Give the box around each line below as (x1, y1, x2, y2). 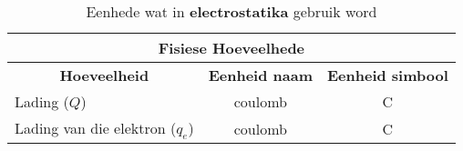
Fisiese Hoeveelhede (158, 37, 305, 58)
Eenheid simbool (326, 65, 448, 86)
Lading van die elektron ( (15, 117, 177, 138)
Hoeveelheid (59, 65, 149, 86)
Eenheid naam (208, 65, 313, 86)
